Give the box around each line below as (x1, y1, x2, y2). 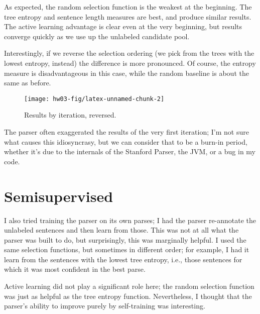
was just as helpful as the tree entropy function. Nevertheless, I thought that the (4, 290, 252, 301)
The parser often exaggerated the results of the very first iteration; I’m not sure (4, 127, 249, 137)
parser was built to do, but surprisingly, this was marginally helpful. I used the (4, 234, 246, 245)
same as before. (4, 77, 51, 88)
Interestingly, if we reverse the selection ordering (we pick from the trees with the (4, 48, 254, 58)
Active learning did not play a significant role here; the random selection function (4, 281, 254, 291)
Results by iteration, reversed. (24, 110, 116, 120)
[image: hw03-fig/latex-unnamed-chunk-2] (24, 95, 165, 102)
